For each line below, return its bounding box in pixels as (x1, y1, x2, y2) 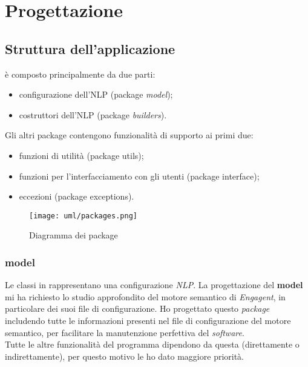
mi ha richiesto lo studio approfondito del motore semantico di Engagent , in (5, 290, 286, 303)
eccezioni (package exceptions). (19, 190, 134, 203)
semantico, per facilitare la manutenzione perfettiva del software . (5, 326, 244, 338)
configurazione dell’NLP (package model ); (19, 88, 173, 101)
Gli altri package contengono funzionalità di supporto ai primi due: (5, 129, 254, 141)
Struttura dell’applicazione (5, 39, 175, 58)
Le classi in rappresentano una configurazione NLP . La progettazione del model (5, 278, 303, 291)
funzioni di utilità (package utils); (19, 149, 144, 161)
